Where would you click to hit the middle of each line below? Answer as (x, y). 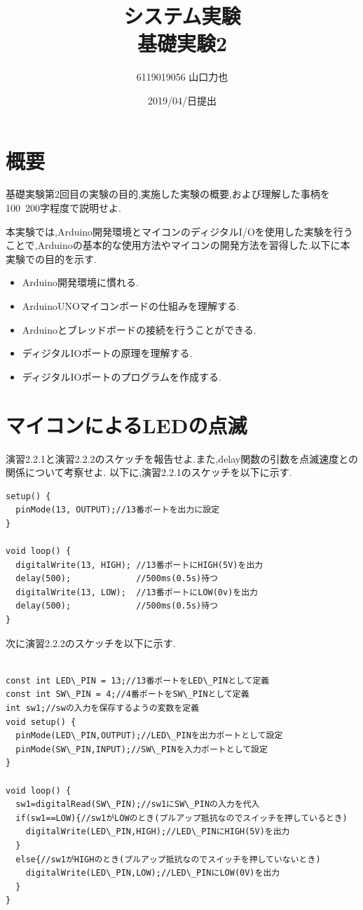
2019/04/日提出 (182, 100)
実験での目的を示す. (51, 258)
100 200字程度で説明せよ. (63, 208)
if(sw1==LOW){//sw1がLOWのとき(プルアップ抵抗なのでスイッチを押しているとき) (181, 818)
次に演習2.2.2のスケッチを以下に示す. (91, 643)
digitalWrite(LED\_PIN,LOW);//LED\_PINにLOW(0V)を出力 (153, 873)
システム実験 (182, 16)
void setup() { (41, 722)
